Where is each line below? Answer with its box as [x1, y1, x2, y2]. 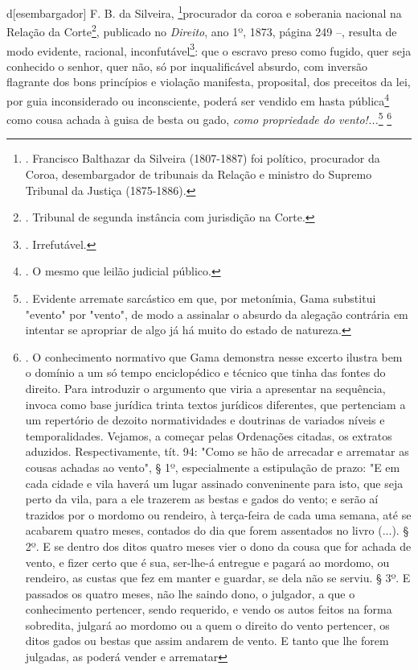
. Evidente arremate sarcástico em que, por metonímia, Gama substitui [25, 290, 376, 306]
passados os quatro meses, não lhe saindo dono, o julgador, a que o [25, 585, 355, 602]
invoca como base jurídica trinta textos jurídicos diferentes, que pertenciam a [25, 395, 406, 412]
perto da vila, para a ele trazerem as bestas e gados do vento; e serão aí [25, 490, 379, 507]
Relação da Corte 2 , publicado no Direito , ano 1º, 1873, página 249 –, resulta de [6, 21, 397, 39]
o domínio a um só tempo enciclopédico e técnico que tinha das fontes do [25, 364, 386, 381]
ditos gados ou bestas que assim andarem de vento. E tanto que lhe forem [25, 632, 389, 649]
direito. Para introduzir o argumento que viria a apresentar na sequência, [25, 379, 386, 396]
